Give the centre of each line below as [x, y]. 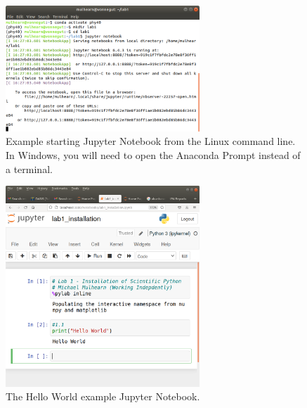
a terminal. [29, 168]
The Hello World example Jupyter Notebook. [103, 396]
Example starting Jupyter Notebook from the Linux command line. [151, 141]
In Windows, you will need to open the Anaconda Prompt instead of [153, 155]
